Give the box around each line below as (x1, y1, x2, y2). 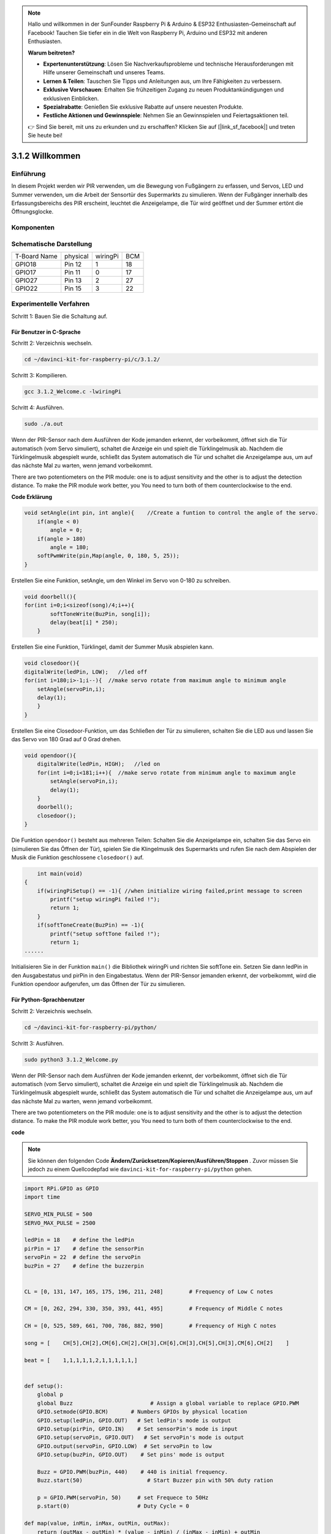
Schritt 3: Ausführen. (11, 1039, 64, 1047)
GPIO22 (15, 284, 38, 293)
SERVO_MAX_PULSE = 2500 (24, 1219, 96, 1227)
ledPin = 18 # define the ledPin (24, 1236, 135, 1244)
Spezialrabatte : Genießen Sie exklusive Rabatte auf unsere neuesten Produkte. (43, 103, 243, 110)
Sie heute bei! (28, 132, 63, 139)
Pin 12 (64, 260, 82, 269)
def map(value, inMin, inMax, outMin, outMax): (24, 1520, 170, 1527)
